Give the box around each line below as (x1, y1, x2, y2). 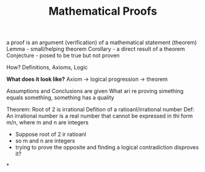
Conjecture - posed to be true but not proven (6, 52, 120, 59)
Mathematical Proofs (48, 4, 157, 18)
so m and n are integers (15, 137, 75, 144)
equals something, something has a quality (6, 94, 114, 102)
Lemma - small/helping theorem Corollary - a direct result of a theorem (6, 45, 185, 53)
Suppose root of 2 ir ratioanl (15, 130, 87, 138)
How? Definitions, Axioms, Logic (6, 64, 88, 71)
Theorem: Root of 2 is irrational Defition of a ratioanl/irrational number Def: (6, 106, 195, 113)
